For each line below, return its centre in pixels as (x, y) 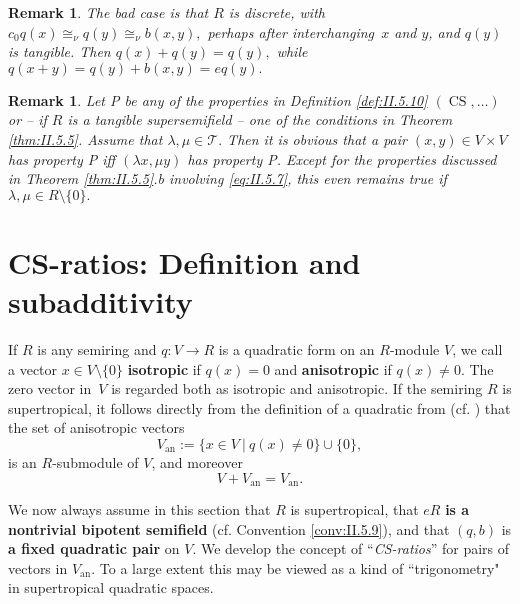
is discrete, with (276, 12)
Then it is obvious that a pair (317, 138)
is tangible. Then (59, 51)
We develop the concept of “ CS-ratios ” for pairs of (355, 548)
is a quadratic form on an (296, 349)
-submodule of (95, 462)
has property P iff (62, 158)
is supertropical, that (354, 509)
